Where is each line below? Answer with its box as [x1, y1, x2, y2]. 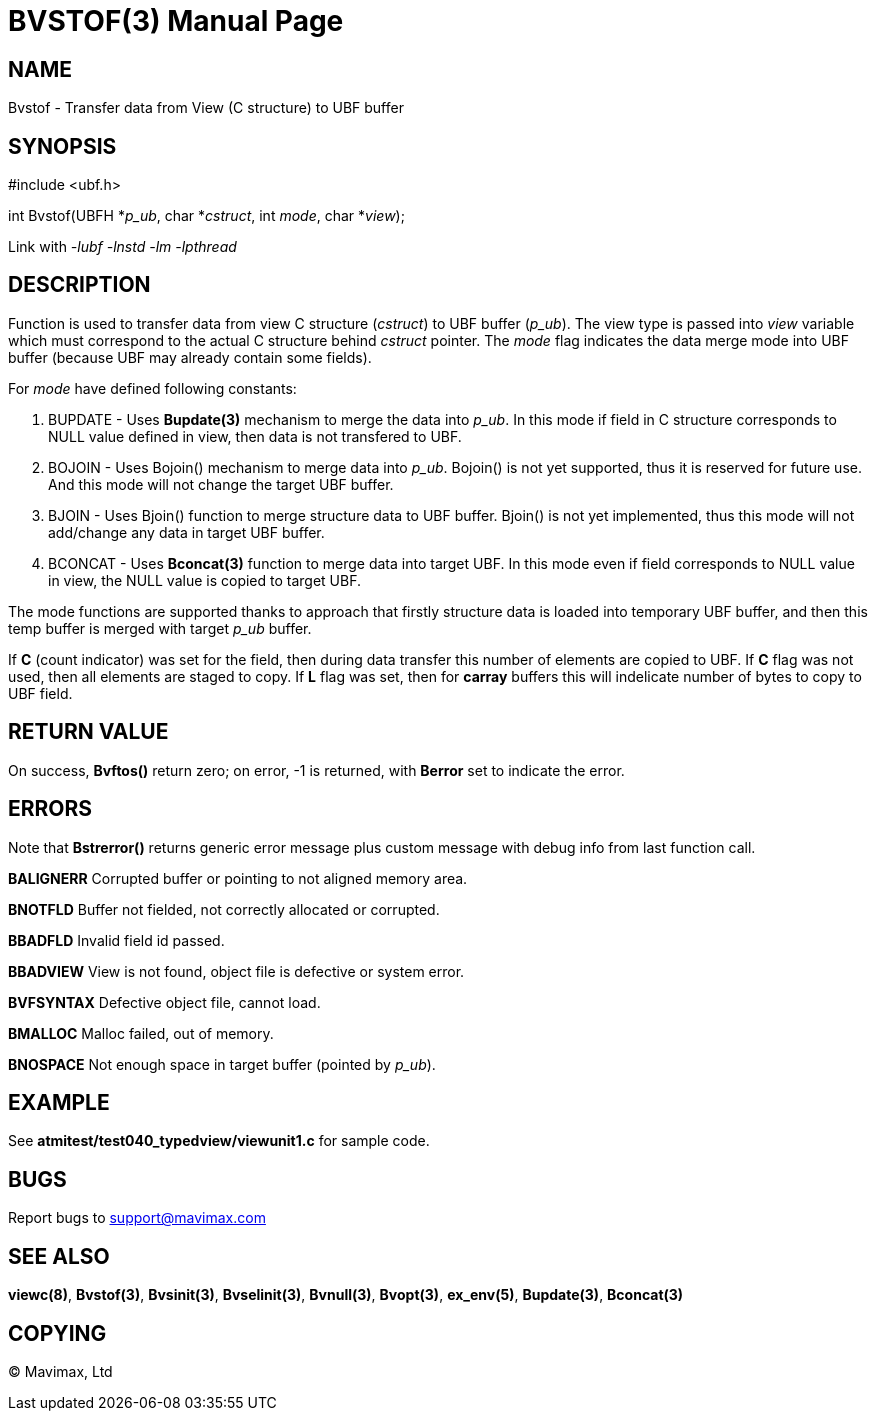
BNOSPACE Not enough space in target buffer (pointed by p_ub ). [8, 1055, 436, 1073]
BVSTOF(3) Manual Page [8, 4, 344, 38]
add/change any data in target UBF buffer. [48, 523, 325, 541]
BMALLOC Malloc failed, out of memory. [8, 1024, 274, 1042]
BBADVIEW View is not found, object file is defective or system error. [8, 962, 465, 980]
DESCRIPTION [8, 272, 151, 298]
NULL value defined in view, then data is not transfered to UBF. [48, 427, 462, 445]
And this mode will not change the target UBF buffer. [48, 475, 394, 493]
